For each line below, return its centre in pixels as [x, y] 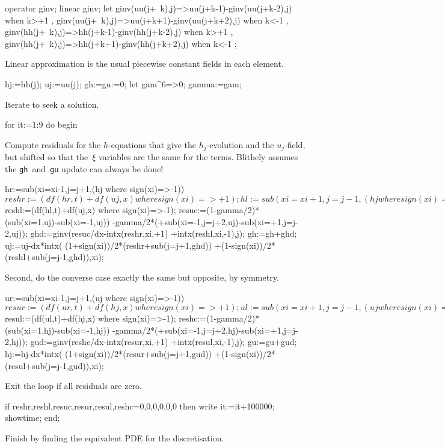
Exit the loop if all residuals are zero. [73, 386]
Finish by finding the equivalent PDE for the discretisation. [115, 437]
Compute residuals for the [53, 144]
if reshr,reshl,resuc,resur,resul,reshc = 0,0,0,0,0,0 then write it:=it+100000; [140, 406]
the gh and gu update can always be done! [84, 168]
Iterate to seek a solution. [52, 104]
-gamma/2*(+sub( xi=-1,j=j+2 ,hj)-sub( [185, 330]
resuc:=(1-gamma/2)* [219, 210]
